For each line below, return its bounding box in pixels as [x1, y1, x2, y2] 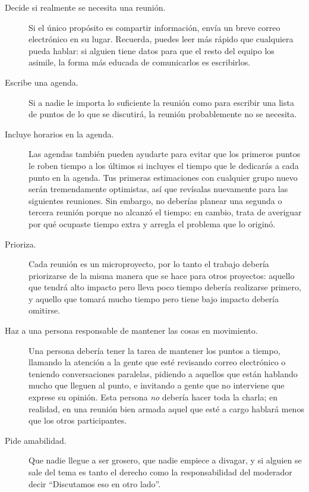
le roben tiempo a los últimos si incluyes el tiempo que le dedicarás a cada [29, 159, 299, 171]
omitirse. [29, 304, 61, 316]
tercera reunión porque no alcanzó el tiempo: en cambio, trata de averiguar [29, 206, 302, 218]
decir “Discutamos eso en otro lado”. [29, 477, 161, 490]
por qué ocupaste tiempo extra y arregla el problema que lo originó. [29, 217, 276, 230]
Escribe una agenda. [5, 76, 78, 88]
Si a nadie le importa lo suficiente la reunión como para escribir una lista [29, 96, 294, 108]
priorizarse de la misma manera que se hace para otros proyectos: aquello [29, 269, 295, 281]
